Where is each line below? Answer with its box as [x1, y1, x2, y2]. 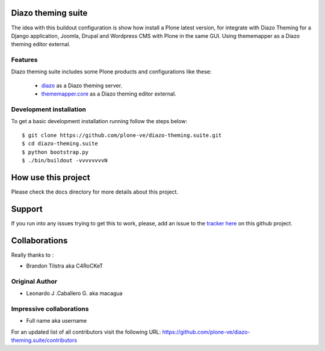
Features [11, 56, 38, 64]
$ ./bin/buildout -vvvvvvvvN [22, 157, 108, 163]
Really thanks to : [11, 251, 54, 258]
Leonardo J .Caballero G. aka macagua [26, 290, 123, 297]
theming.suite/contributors [11, 337, 78, 344]
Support [11, 204, 43, 214]
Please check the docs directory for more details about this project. [11, 188, 179, 195]
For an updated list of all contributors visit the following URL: [11, 328, 161, 335]
